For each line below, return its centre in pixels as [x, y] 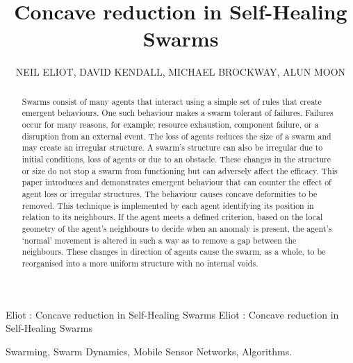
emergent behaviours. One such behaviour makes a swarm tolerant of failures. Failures [178, 113]
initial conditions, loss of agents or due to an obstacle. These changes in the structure [176, 159]
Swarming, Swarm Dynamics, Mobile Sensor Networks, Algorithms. [149, 351]
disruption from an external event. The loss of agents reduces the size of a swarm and [176, 136]
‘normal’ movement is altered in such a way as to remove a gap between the [159, 240]
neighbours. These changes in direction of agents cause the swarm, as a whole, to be [174, 252]
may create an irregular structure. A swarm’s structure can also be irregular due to [172, 147]
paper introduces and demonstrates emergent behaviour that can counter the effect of [176, 182]
